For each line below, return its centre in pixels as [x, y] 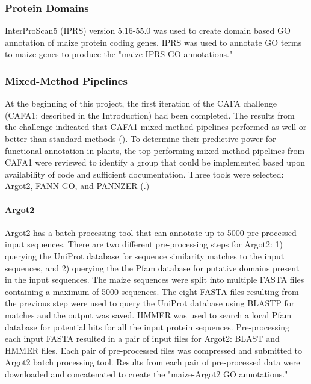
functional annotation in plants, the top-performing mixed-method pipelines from [155, 150]
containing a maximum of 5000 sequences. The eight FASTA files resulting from [152, 291]
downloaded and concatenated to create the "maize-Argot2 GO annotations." [146, 373]
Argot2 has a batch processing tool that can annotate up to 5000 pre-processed [151, 232]
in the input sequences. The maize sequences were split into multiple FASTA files [155, 280]
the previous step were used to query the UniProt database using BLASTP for [150, 303]
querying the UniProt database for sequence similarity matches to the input [145, 255]
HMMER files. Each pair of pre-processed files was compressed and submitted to [154, 350]
